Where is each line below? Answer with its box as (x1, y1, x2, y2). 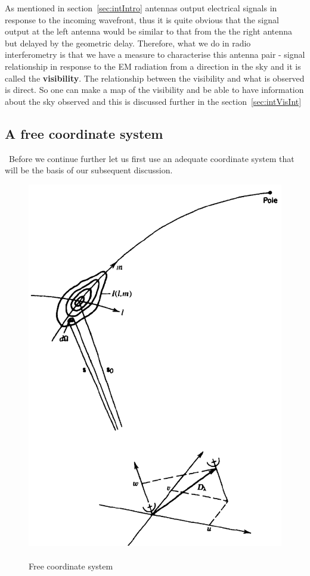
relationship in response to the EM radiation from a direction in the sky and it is (5, 60, 301, 72)
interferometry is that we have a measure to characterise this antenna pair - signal (5, 48, 305, 61)
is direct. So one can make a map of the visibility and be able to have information (5, 83, 304, 96)
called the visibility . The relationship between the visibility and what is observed (5, 71, 305, 84)
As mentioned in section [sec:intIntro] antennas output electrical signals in (5, 2, 277, 14)
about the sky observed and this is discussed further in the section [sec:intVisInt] (5, 95, 302, 107)
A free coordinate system (5, 124, 163, 142)
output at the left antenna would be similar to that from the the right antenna (5, 25, 293, 38)
